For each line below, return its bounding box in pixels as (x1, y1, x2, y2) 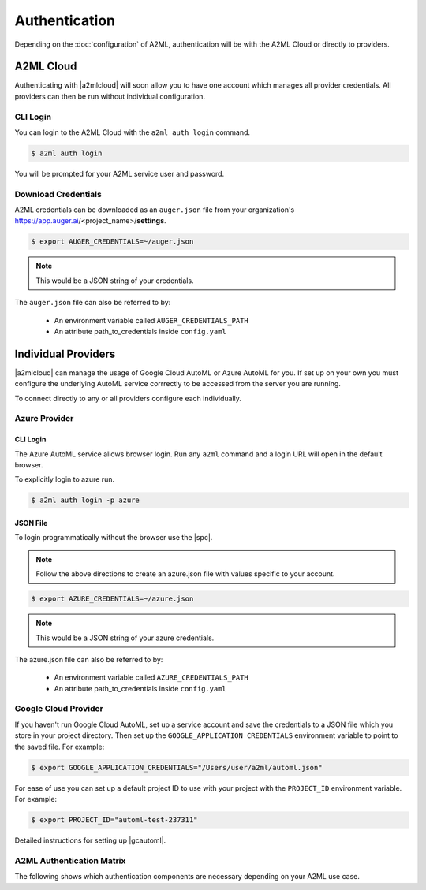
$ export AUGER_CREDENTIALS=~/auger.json (31, 237, 194, 246)
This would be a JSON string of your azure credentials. (35, 633, 215, 642)
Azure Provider (14, 413, 74, 424)
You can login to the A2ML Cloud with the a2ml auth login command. (14, 127, 251, 137)
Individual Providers (14, 347, 116, 360)
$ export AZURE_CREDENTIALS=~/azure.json (31, 594, 194, 603)
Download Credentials (14, 188, 102, 199)
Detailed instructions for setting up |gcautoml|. (14, 836, 166, 845)
